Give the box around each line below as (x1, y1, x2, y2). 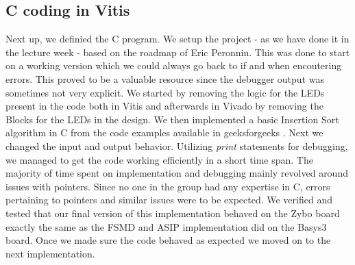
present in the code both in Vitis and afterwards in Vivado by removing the (5, 99, 323, 113)
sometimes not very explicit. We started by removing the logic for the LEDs (5, 85, 325, 99)
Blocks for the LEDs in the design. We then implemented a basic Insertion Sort (5, 112, 339, 126)
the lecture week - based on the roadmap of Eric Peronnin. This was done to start (5, 45, 350, 59)
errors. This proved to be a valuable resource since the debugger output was (5, 71, 324, 86)
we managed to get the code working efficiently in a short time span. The (5, 152, 313, 166)
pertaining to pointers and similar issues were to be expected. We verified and (5, 192, 332, 207)
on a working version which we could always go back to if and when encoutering (5, 58, 342, 73)
